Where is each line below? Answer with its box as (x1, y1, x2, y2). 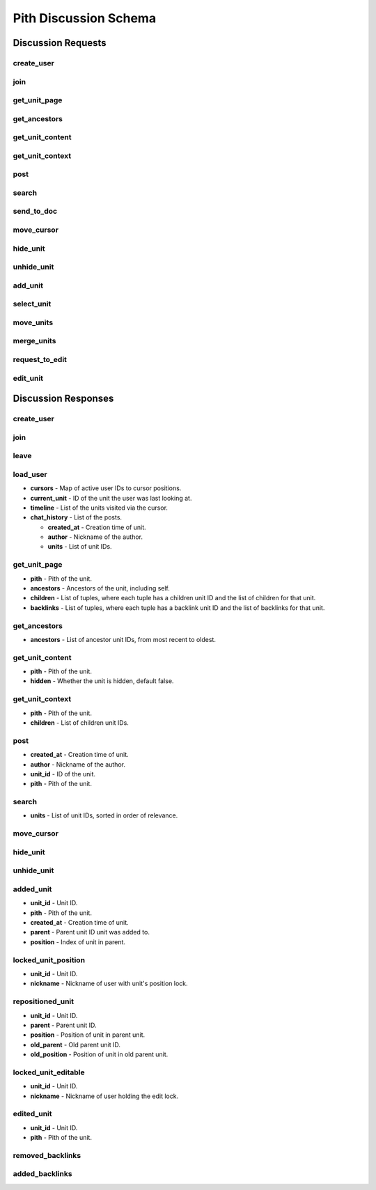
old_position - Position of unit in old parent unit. (30, 1050, 169, 1058)
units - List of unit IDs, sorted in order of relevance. (30, 811, 178, 820)
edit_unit (13, 373, 44, 383)
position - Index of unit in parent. (30, 937, 125, 946)
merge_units (13, 336, 56, 346)
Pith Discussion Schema (13, 10, 157, 26)
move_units (13, 318, 54, 327)
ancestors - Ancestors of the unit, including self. (30, 584, 171, 593)
